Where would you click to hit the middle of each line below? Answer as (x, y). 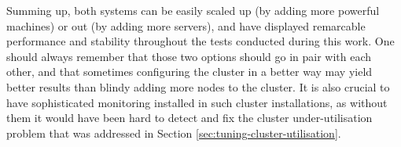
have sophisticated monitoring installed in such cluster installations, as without (197, 102)
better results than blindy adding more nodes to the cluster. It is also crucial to (198, 86)
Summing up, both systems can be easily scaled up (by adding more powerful (193, 10)
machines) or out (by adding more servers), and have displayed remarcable (186, 25)
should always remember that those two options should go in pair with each (189, 56)
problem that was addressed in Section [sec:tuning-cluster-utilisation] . (174, 133)
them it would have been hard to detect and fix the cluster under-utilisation (189, 118)
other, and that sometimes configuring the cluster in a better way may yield (189, 72)
